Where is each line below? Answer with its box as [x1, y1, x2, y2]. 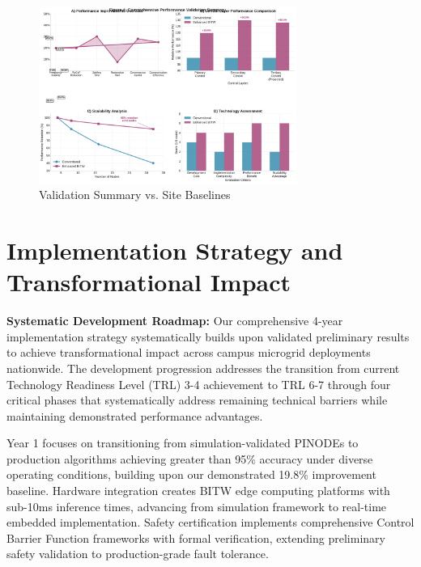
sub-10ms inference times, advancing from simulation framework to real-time [6, 497, 387, 514]
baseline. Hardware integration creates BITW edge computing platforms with [6, 482, 390, 499]
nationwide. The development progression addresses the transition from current [6, 359, 400, 376]
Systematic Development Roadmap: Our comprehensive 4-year [6, 312, 343, 329]
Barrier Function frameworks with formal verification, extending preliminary [6, 529, 385, 546]
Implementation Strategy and [6, 234, 343, 266]
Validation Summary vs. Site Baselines [39, 186, 231, 203]
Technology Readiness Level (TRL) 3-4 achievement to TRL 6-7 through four [6, 375, 391, 392]
